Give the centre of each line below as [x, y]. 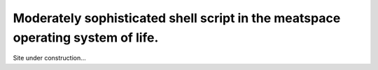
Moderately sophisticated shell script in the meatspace [177, 18]
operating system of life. [86, 37]
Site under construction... [50, 58]
